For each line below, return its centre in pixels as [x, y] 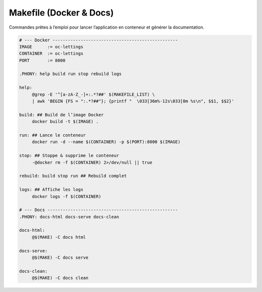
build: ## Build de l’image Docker [61, 115]
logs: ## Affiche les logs [51, 190]
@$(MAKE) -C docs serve [60, 258]
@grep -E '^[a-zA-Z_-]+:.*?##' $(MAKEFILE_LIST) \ [93, 94]
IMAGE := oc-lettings [51, 47]
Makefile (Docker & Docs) [61, 13]
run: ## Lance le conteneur [52, 135]
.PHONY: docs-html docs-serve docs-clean [69, 217]
